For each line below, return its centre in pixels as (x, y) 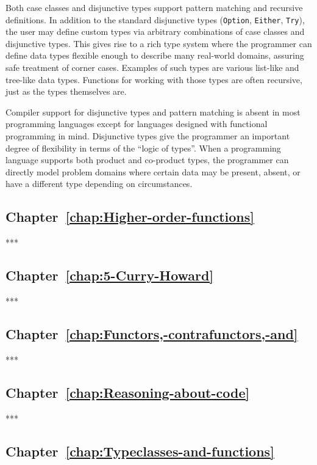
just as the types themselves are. (66, 91)
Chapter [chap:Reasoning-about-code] (128, 392)
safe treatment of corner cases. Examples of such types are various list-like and (152, 68)
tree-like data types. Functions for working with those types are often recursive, (154, 79)
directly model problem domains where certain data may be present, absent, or (153, 171)
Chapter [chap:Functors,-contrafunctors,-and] (152, 333)
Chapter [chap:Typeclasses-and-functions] (140, 451)
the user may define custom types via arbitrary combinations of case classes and (155, 31)
